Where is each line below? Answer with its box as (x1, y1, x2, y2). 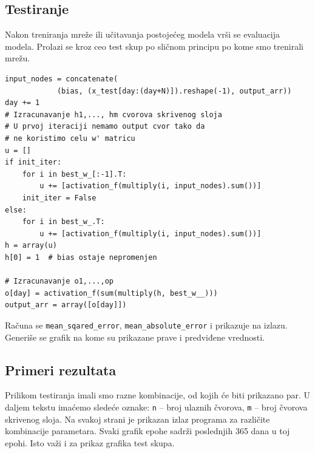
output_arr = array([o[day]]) (5, 301, 127, 310)
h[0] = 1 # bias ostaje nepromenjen (5, 253, 157, 262)
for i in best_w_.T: (22, 217, 105, 226)
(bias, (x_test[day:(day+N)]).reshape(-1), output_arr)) (56, 86, 292, 95)
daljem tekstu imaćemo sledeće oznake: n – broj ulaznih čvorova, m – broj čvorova (5, 400, 308, 413)
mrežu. (5, 52, 30, 64)
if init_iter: (5, 158, 62, 167)
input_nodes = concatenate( (5, 74, 118, 83)
